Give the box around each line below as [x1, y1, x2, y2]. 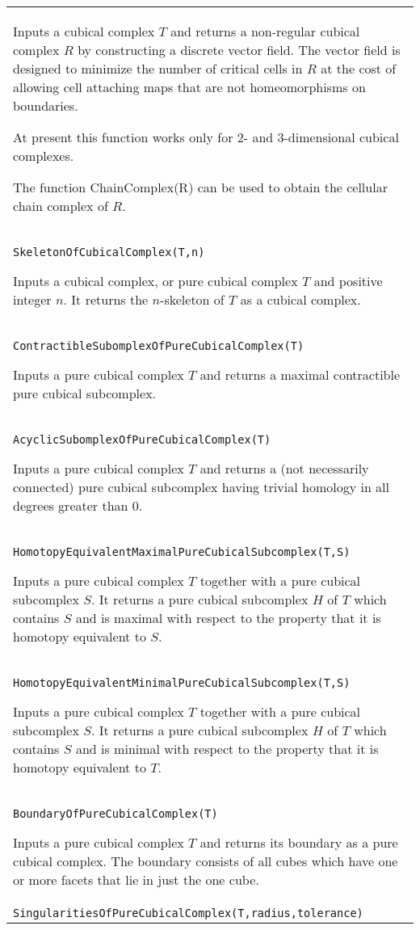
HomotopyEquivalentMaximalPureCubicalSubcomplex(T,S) [13, 545, 351, 558]
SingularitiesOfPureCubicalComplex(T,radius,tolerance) [13, 907, 363, 919]
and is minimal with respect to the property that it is [75, 739, 379, 758]
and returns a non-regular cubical [170, 22, 360, 40]
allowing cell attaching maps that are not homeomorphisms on [13, 78, 366, 96]
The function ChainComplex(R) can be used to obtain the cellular [13, 178, 388, 196]
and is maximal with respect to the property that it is [75, 608, 381, 627]
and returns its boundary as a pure [199, 833, 398, 852]
